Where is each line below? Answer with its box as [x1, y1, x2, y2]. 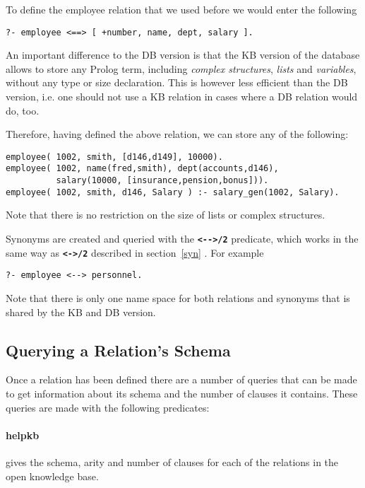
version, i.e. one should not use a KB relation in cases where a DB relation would [6, 89, 358, 104]
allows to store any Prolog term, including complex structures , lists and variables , [6, 61, 357, 76]
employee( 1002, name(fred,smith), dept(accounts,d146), [6, 163, 279, 174]
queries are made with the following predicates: [6, 400, 210, 414]
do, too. [6, 103, 40, 117]
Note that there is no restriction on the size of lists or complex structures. [6, 207, 325, 222]
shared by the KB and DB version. [6, 304, 156, 319]
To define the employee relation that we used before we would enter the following [6, 2, 357, 16]
